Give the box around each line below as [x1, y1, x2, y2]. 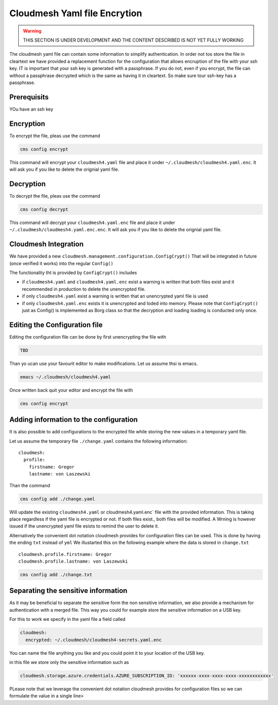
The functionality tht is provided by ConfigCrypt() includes [9, 270, 137, 276]
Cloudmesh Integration [9, 240, 84, 248]
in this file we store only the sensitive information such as [9, 659, 129, 665]
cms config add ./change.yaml [20, 496, 95, 502]
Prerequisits [9, 93, 49, 101]
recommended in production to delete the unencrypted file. [22, 286, 146, 292]
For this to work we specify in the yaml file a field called [9, 616, 126, 622]
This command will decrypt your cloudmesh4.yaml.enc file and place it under [9, 219, 176, 226]
